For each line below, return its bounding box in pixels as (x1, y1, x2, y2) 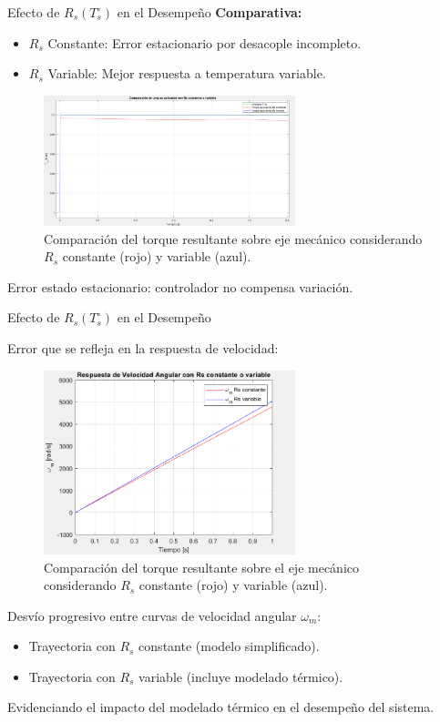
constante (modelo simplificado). (138, 636, 320, 656)
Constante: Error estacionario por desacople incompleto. (47, 33, 362, 52)
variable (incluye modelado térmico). (138, 666, 343, 686)
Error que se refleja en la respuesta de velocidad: (7, 338, 279, 357)
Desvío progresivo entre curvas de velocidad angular (7, 605, 297, 625)
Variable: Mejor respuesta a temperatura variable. (47, 64, 326, 83)
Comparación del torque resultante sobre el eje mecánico (44, 557, 359, 576)
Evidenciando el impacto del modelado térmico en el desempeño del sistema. (7, 697, 435, 717)
